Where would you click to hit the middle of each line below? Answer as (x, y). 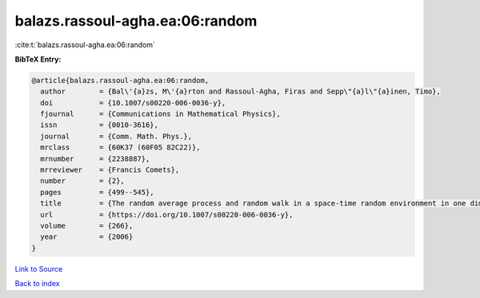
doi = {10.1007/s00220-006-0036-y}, (133, 103)
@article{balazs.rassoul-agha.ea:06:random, (120, 80)
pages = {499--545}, (98, 192)
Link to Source (39, 268)
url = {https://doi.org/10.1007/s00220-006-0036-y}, (167, 215)
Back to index (37, 284)
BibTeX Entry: (38, 59)
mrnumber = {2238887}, (95, 159)
